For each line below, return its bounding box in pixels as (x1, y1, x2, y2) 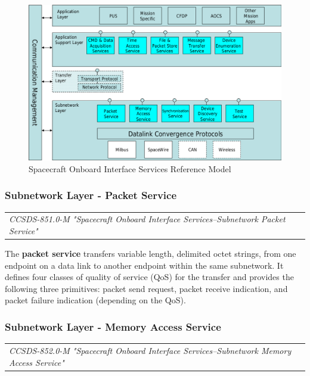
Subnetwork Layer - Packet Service (5, 188, 177, 203)
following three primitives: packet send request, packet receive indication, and (5, 282, 288, 294)
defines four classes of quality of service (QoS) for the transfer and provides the (5, 271, 294, 283)
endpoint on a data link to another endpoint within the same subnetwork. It (5, 259, 284, 271)
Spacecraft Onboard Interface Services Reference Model (29, 162, 231, 175)
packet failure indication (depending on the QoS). (5, 294, 186, 306)
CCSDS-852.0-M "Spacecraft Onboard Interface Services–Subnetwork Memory (9, 344, 292, 357)
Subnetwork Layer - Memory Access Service (5, 319, 221, 334)
